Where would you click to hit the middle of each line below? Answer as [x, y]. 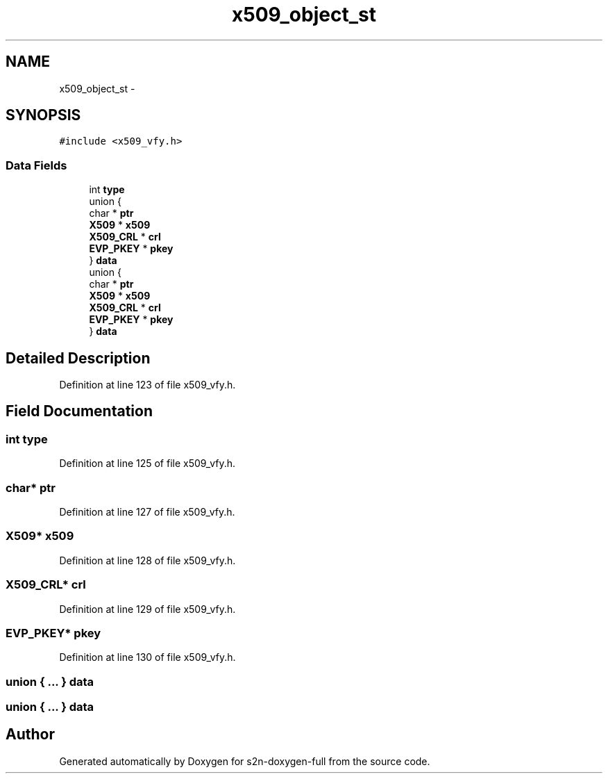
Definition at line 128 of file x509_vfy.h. [147, 560]
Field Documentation [79, 411]
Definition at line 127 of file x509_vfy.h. [147, 512]
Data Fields [36, 165]
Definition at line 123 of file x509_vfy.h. [147, 385]
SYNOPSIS [43, 115]
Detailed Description [78, 358]
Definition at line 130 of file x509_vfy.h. [147, 657]
